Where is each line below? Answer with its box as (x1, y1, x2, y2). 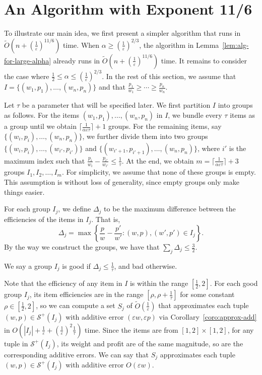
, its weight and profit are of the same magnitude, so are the (56, 338, 243, 348)
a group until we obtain (4, 121, 77, 131)
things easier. (4, 186, 45, 197)
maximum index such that (4, 155, 85, 166)
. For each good (210, 278, 258, 288)
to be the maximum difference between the (104, 203, 236, 214)
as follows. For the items (4, 110, 80, 120)
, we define (58, 203, 91, 214)
